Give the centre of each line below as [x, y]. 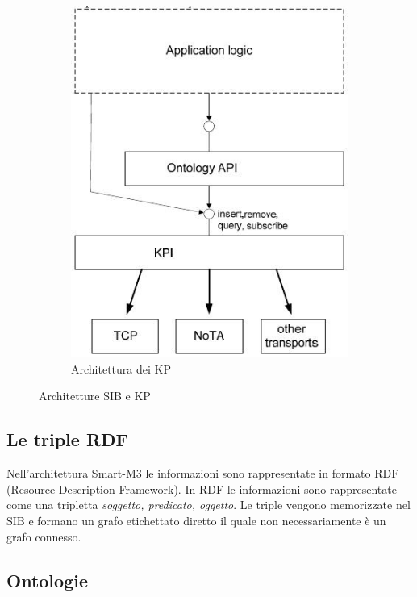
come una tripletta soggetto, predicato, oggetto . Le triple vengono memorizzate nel [208, 505]
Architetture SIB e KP [95, 396]
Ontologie [47, 580]
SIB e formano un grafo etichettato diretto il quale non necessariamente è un [196, 520]
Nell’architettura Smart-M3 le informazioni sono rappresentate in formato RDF [203, 473]
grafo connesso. [44, 536]
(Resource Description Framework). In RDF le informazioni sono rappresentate [202, 488]
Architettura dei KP [121, 368]
